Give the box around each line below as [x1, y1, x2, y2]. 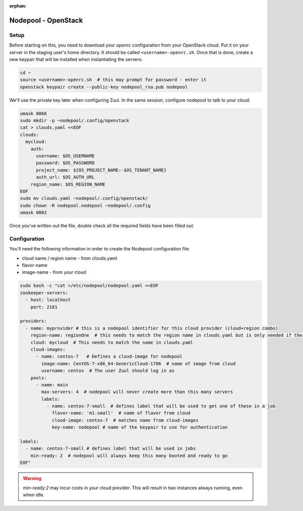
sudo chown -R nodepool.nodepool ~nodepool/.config [20, 202, 151, 208]
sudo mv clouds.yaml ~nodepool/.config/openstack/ [20, 195, 148, 201]
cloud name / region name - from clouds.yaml [22, 255, 117, 261]
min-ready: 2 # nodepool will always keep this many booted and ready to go [30, 453, 228, 458]
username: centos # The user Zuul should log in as [41, 368, 175, 374]
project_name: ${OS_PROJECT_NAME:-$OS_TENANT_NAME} [36, 167, 167, 173]
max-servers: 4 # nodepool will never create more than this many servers [41, 389, 233, 395]
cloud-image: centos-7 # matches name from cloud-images [52, 417, 199, 423]
